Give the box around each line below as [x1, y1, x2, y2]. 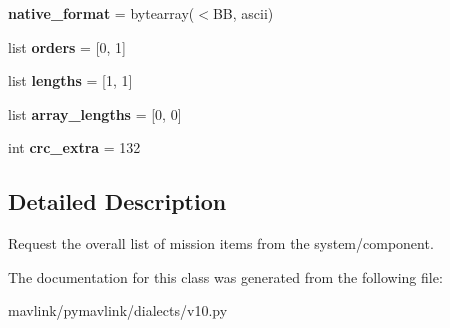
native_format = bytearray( [8, 3, 195, 23]
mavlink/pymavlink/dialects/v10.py [8, 300, 228, 321]
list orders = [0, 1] [8, 36, 126, 57]
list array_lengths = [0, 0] [8, 103, 182, 124]
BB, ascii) [212, 3, 274, 23]
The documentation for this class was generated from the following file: [8, 266, 443, 287]
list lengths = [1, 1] [8, 70, 133, 91]
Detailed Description [8, 186, 227, 217]
